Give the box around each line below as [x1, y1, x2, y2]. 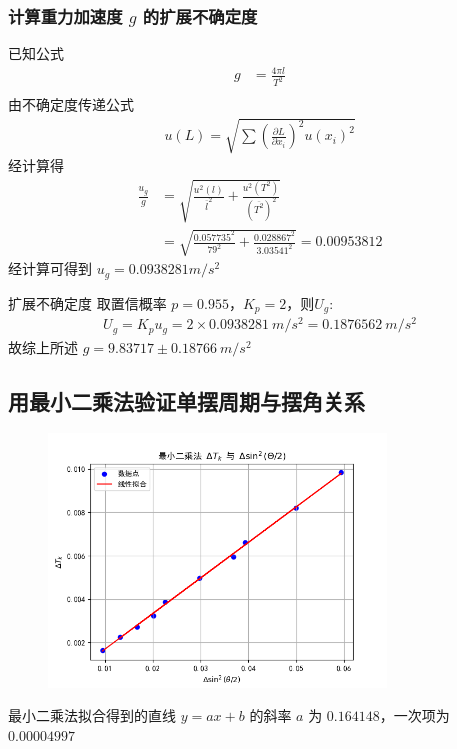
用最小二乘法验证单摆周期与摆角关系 [8, 385, 365, 416]
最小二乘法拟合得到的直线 [8, 705, 176, 726]
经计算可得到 [8, 258, 92, 279]
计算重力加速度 [8, 3, 123, 28]
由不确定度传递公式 [8, 94, 134, 115]
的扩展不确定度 [142, 3, 258, 28]
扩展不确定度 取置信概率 [8, 292, 167, 313]
